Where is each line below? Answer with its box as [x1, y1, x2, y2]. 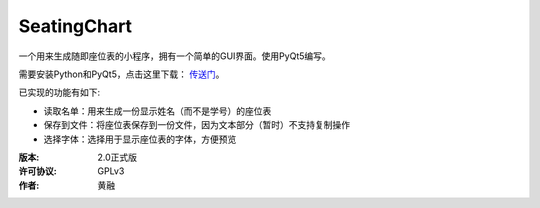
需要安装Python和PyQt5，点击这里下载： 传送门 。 [18, 68, 225, 80]
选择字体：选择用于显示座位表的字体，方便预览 [43, 133, 237, 145]
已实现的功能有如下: [18, 86, 101, 99]
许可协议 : [18, 165, 57, 177]
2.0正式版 [97, 151, 138, 163]
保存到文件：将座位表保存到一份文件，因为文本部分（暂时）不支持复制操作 [43, 119, 350, 131]
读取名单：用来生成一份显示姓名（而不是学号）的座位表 [43, 105, 272, 117]
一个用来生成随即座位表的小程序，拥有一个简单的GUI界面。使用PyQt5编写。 [18, 50, 332, 62]
